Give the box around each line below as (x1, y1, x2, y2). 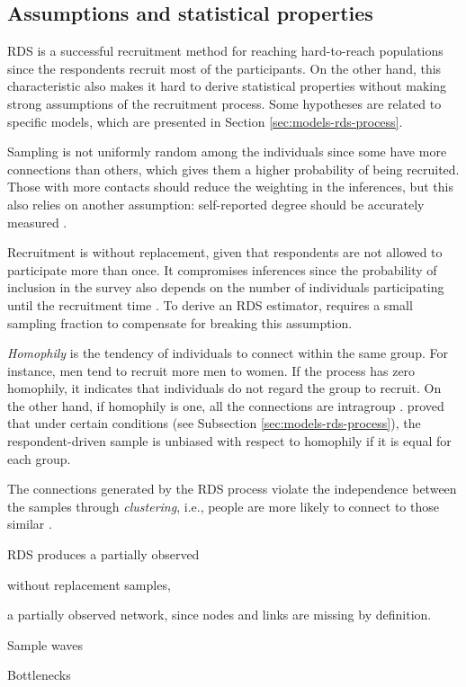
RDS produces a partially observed (7, 545, 200, 564)
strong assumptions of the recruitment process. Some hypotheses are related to (7, 94, 442, 112)
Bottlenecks (7, 665, 71, 684)
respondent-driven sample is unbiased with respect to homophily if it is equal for (7, 432, 452, 451)
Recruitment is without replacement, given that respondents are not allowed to (7, 243, 443, 262)
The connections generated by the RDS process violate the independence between (7, 479, 457, 498)
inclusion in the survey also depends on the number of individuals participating (7, 278, 444, 297)
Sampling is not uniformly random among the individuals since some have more (7, 142, 447, 161)
